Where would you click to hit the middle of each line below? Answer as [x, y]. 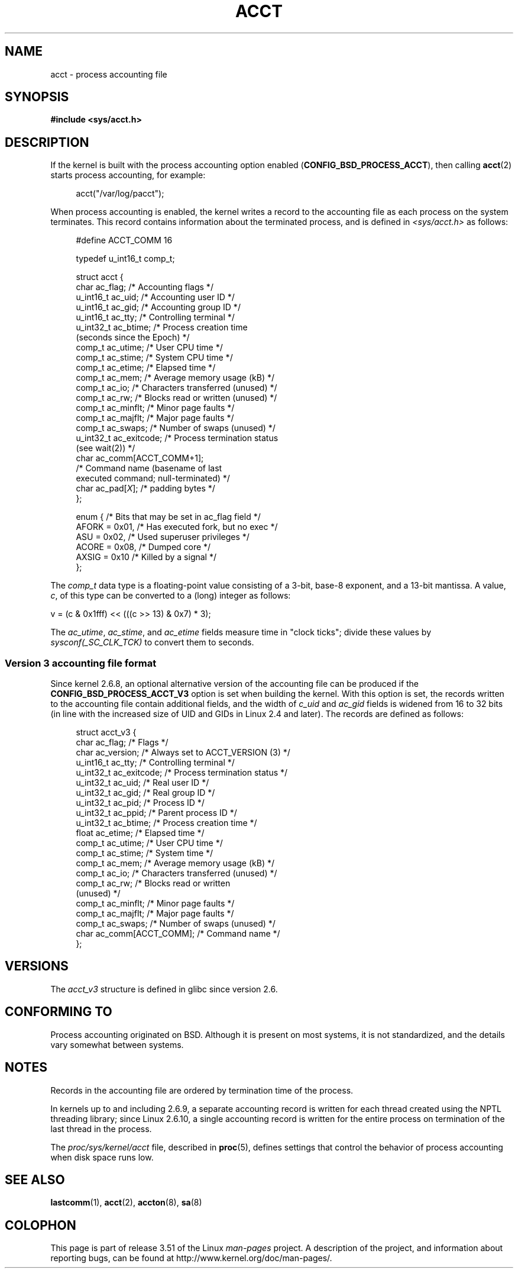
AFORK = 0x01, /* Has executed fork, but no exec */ [177, 527]
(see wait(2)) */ [106, 448]
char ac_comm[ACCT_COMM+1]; [140, 458]
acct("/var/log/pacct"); [120, 194]
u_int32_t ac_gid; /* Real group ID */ [145, 793]
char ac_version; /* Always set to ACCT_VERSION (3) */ [183, 753]
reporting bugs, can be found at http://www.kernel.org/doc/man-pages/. [191, 1258]
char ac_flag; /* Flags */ [122, 742]
